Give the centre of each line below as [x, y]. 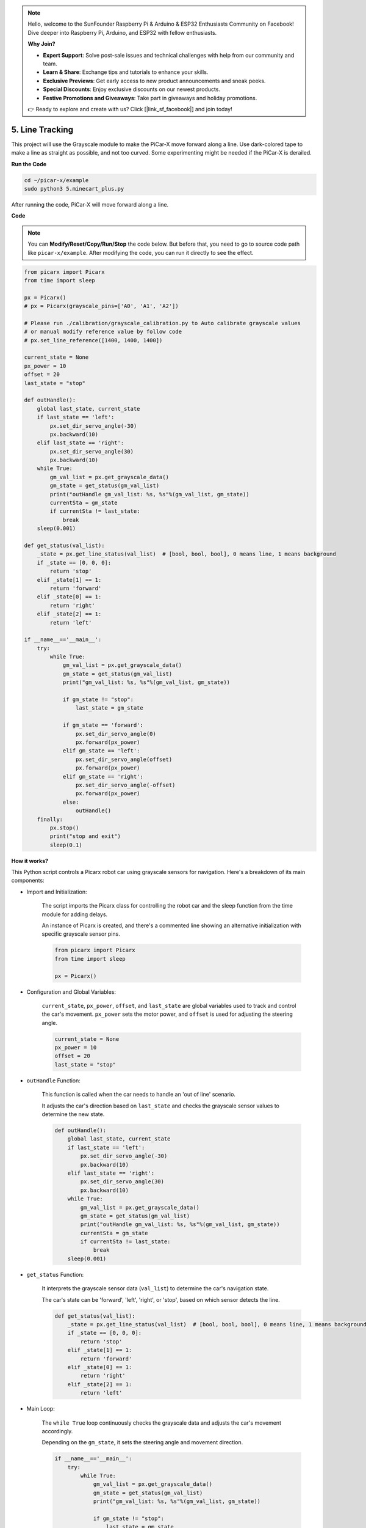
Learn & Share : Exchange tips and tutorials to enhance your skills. [126, 72]
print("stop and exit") [85, 836]
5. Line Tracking [42, 129]
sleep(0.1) [66, 845]
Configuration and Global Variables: [71, 992]
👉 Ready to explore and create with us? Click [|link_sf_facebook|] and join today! [130, 109]
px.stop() [64, 828]
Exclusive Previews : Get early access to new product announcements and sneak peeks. [154, 81]
